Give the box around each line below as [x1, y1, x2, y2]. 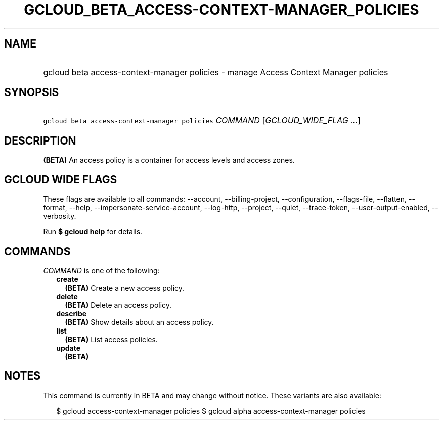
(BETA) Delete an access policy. [65, 300, 172, 309]
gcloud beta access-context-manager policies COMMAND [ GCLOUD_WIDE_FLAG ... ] [43, 115, 361, 126]
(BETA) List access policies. [65, 335, 158, 344]
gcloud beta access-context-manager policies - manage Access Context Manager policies [43, 67, 388, 77]
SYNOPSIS [4, 86, 59, 99]
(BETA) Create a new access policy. [65, 283, 185, 292]
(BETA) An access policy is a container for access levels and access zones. [43, 156, 295, 165]
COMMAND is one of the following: [43, 266, 160, 275]
